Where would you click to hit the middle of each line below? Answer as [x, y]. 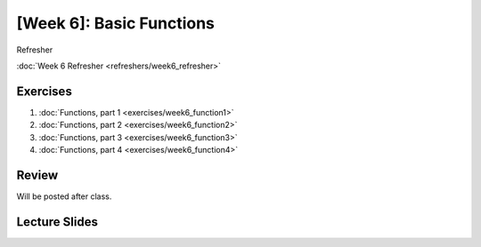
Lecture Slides [57, 222]
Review [37, 175]
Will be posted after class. [64, 196]
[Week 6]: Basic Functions [116, 23]
